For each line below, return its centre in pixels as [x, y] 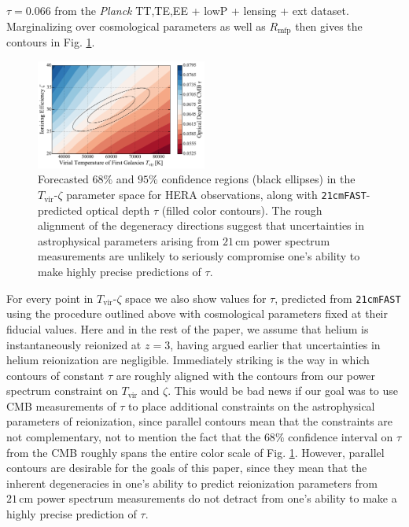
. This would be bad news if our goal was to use [283, 391]
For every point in [50, 298]
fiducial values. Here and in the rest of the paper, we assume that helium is [188, 328]
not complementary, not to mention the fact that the [134, 437]
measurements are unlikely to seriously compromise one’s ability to [199, 256]
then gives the [329, 26]
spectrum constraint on [62, 391]
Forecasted [63, 179]
